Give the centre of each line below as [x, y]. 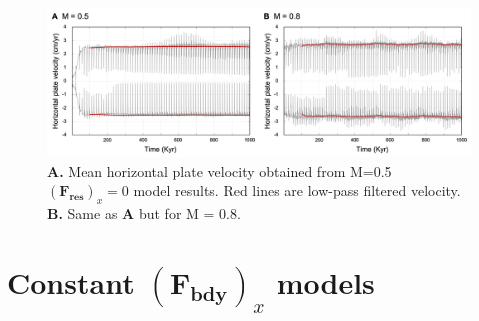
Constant [71, 281]
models [325, 281]
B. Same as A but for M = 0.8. [144, 213]
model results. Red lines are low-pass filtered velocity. [297, 190]
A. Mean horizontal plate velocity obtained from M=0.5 [219, 170]
